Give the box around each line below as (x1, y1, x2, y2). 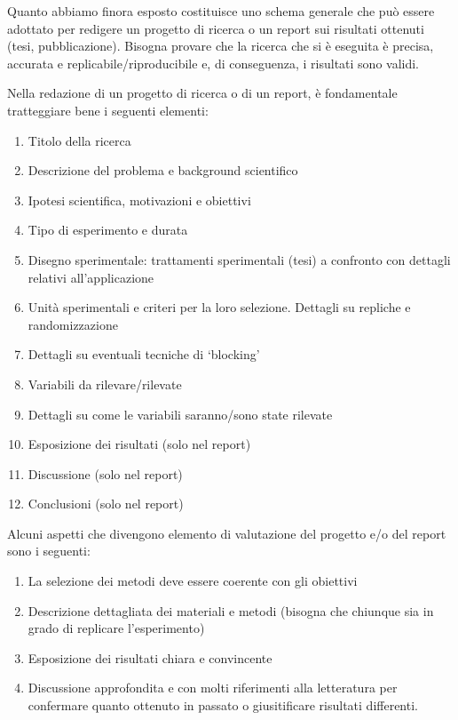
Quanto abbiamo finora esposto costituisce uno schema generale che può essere (7, 2, 435, 20)
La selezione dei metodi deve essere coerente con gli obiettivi (28, 572, 358, 590)
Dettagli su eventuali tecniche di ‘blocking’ (28, 345, 260, 364)
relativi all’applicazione (28, 268, 154, 286)
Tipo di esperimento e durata (28, 220, 188, 239)
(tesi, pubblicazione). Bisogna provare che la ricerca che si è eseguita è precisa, (7, 36, 434, 55)
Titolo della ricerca (28, 131, 131, 149)
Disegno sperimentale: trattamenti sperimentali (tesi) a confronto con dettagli (28, 250, 451, 268)
